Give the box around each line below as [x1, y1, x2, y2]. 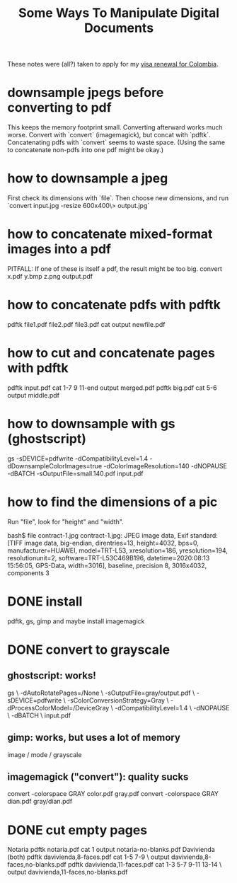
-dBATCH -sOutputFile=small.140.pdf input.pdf [7, 469, 144, 478]
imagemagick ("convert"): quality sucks [7, 771, 189, 783]
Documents [83, 20, 154, 36]
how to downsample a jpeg [7, 171, 168, 187]
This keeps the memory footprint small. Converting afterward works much [7, 123, 223, 132]
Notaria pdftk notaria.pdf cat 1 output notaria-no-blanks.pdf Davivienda [7, 846, 215, 854]
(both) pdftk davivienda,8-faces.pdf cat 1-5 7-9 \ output [7, 853, 170, 861]
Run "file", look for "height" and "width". [7, 517, 124, 526]
